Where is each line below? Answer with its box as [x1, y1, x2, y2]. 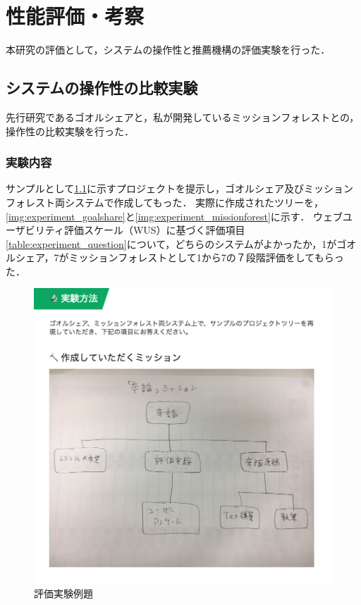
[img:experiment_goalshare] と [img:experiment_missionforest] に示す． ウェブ [6, 208, 343, 223]
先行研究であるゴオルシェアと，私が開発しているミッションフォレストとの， [6, 109, 360, 124]
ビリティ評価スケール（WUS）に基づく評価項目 [25, 223, 245, 237]
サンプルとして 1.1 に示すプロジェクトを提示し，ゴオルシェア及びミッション [6, 181, 354, 196]
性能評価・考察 [6, 1, 145, 30]
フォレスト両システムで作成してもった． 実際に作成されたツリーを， [6, 194, 324, 209]
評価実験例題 [34, 585, 93, 600]
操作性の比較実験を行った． [6, 123, 134, 138]
